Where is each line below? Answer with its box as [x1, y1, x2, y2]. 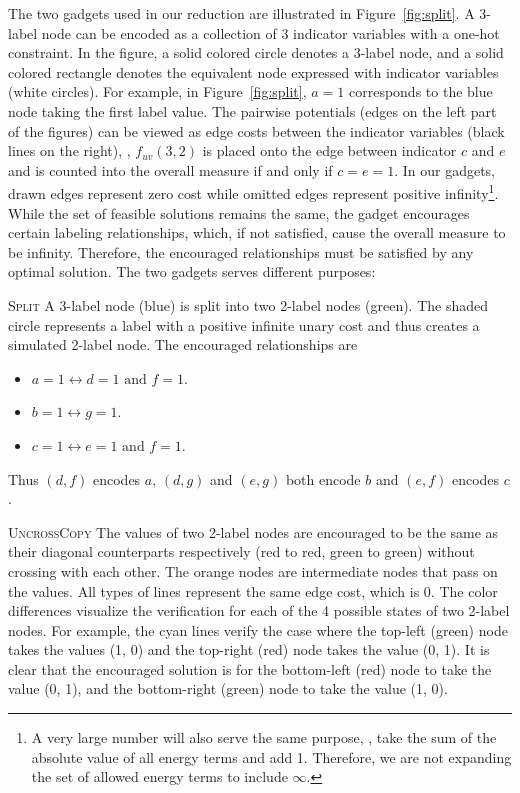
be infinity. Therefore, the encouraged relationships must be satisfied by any [8, 241, 474, 262]
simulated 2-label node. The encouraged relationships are [8, 334, 358, 355]
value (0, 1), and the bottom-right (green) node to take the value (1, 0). [8, 678, 448, 699]
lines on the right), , [8, 140, 131, 161]
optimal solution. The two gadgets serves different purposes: [8, 261, 376, 282]
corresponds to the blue [348, 81, 493, 102]
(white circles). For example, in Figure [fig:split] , [8, 81, 307, 102]
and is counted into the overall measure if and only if [8, 159, 333, 180]
